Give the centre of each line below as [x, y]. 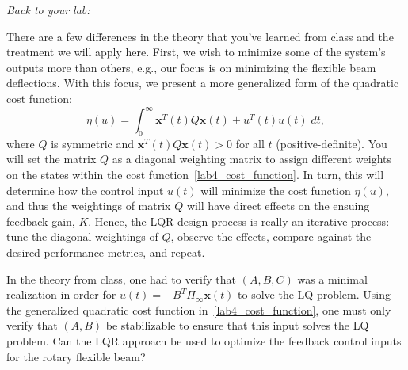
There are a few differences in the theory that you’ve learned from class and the [200, 36]
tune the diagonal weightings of [82, 236]
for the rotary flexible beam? [76, 356]
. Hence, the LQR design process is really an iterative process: [239, 221]
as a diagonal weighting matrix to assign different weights [252, 159]
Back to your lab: [48, 10]
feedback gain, [41, 221]
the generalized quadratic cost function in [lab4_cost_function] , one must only [199, 309]
